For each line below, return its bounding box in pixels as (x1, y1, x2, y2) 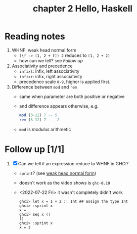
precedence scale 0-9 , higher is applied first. (19, 79, 111, 85)
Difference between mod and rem (11, 84, 77, 90)
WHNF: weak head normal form (11, 47, 77, 53)
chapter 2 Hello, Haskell (32, 3, 133, 14)
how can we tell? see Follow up (19, 57, 83, 63)
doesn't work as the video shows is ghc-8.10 (19, 180, 110, 186)
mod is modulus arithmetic (19, 126, 71, 132)
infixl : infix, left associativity (19, 68, 80, 74)
